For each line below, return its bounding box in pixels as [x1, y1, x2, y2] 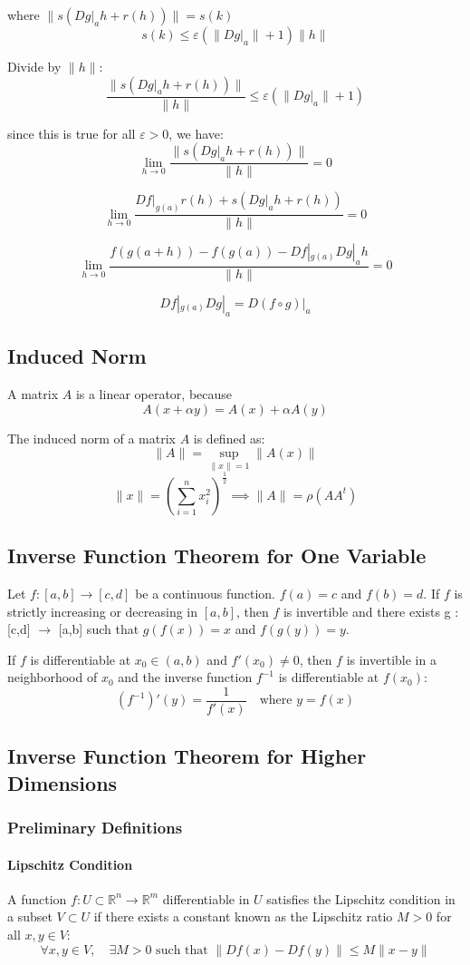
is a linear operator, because [75, 384, 233, 403]
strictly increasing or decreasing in [7, 601, 197, 620]
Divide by [7, 57, 62, 75]
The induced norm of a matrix [7, 428, 176, 447]
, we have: [168, 123, 224, 142]
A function [7, 889, 67, 908]
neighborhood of [7, 668, 98, 687]
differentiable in [162, 889, 250, 908]
